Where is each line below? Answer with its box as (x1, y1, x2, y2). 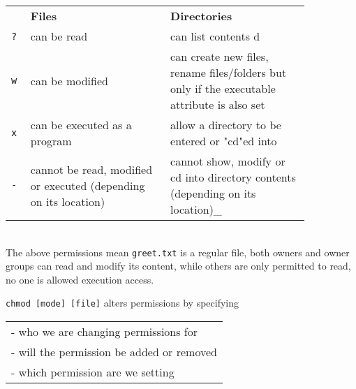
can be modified (30, 72, 108, 89)
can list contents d (170, 28, 260, 44)
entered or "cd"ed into (170, 133, 277, 149)
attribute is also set (170, 96, 265, 112)
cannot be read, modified (30, 161, 153, 177)
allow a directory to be (170, 117, 281, 133)
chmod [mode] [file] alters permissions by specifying (6, 295, 239, 310)
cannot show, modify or (170, 153, 285, 169)
